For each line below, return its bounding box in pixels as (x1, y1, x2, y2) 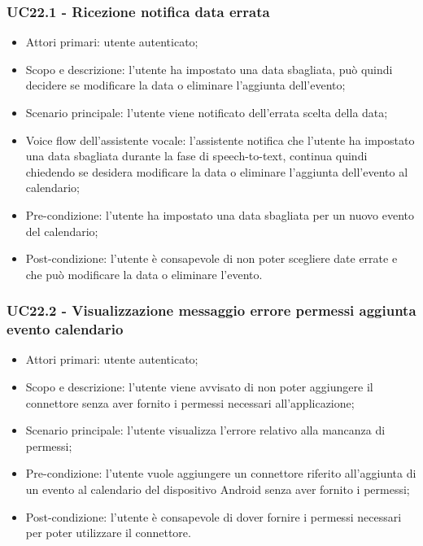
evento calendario (7, 319, 124, 339)
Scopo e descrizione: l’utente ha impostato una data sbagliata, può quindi (25, 60, 393, 77)
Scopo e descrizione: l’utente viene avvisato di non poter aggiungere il (25, 378, 373, 395)
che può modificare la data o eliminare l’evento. (25, 265, 263, 282)
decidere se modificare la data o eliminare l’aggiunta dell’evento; (25, 76, 346, 94)
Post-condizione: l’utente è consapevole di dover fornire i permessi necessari (25, 508, 402, 525)
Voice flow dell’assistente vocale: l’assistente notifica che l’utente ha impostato (25, 131, 415, 148)
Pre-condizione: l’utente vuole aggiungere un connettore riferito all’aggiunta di (25, 465, 416, 482)
